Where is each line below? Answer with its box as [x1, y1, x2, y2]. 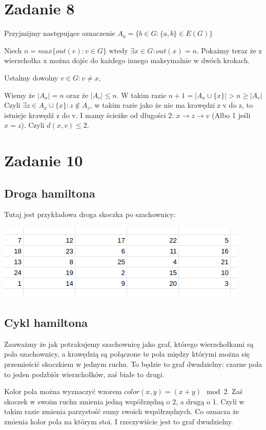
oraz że [66, 89, 89, 100]
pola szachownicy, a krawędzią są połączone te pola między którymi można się [4, 348, 250, 359]
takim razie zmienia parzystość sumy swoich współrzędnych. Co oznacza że [4, 406, 239, 417]
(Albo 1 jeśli [212, 109, 251, 120]
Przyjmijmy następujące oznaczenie [4, 28, 115, 38]
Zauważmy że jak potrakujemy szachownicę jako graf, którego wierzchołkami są [4, 338, 254, 349]
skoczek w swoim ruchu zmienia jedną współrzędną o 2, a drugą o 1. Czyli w [4, 396, 244, 406]
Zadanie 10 [4, 150, 83, 171]
